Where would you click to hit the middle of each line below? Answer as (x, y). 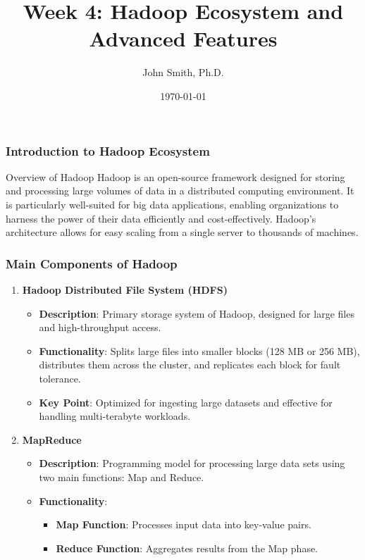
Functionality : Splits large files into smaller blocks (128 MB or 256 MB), (199, 350)
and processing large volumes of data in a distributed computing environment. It (180, 191)
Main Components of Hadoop (92, 263)
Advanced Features (183, 38)
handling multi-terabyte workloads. (115, 416)
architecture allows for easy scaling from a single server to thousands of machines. (182, 232)
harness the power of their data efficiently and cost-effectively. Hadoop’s (161, 218)
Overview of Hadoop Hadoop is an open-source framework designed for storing (175, 176)
